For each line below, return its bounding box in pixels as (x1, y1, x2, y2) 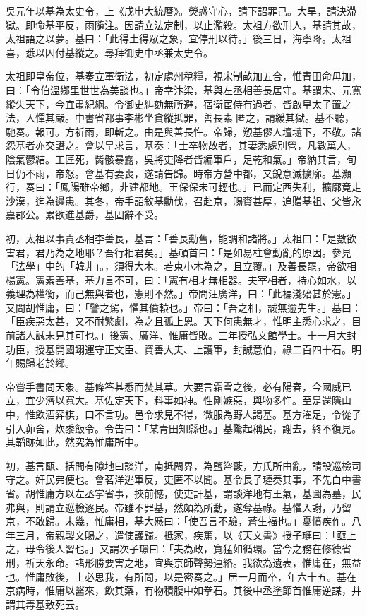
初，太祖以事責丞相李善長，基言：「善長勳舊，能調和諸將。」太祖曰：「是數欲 (6, 230, 356, 245)
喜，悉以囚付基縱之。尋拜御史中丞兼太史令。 (6, 45, 213, 59)
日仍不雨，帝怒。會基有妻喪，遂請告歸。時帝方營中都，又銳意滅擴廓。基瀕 (6, 165, 351, 180)
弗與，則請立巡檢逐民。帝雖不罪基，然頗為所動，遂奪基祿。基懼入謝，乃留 (6, 499, 351, 514)
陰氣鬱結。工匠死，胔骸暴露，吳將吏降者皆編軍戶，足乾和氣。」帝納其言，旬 (6, 151, 356, 166)
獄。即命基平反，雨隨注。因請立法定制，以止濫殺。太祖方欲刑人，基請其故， (6, 17, 361, 32)
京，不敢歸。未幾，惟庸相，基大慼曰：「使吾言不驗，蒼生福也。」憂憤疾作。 (6, 514, 351, 528)
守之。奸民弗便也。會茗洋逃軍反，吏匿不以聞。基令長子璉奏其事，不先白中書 (6, 472, 361, 487)
